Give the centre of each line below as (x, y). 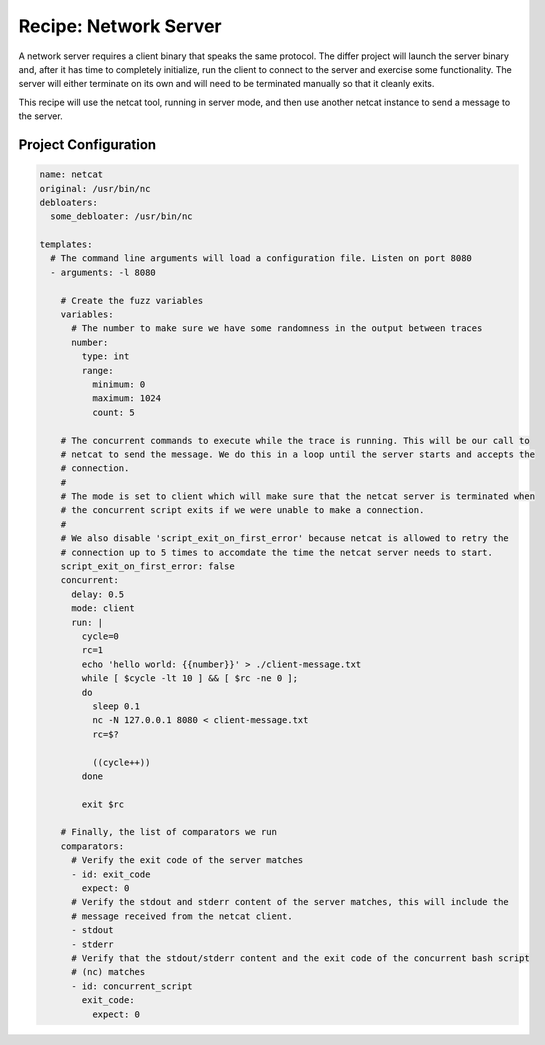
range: (97, 370)
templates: (66, 244)
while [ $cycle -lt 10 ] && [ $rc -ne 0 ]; (190, 678)
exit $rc (103, 804)
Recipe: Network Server (120, 26)
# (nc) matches (108, 972)
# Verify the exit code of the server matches (187, 860)
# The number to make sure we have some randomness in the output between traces (277, 328)
